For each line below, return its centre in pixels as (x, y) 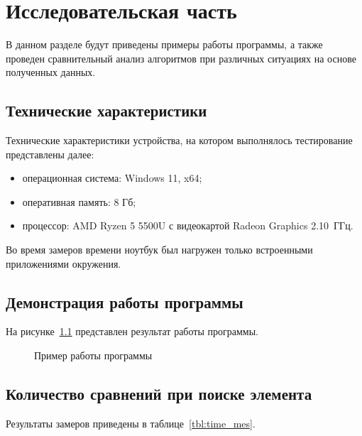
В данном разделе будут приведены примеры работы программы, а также (164, 44)
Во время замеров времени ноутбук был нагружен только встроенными (159, 250)
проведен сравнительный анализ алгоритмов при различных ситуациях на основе (181, 58)
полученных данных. (51, 72)
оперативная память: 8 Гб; (79, 201)
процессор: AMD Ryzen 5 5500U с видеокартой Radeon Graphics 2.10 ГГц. (188, 225)
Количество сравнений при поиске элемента (159, 394)
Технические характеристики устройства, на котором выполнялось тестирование (179, 140)
